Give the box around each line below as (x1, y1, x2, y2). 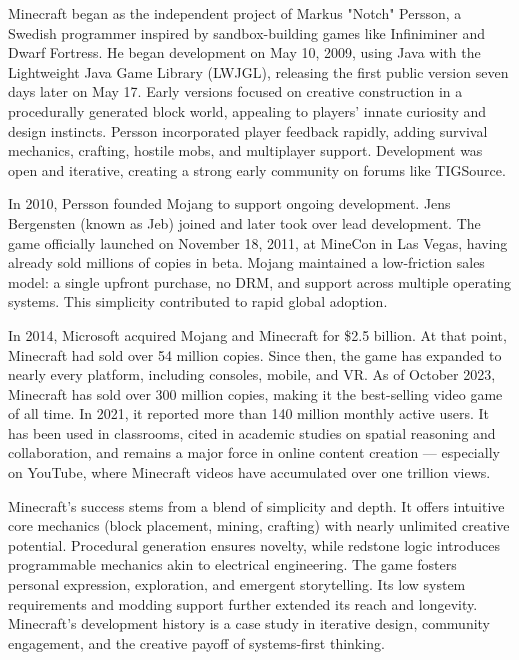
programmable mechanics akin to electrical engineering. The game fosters (8, 554, 457, 575)
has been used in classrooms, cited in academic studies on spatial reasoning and (8, 422, 496, 443)
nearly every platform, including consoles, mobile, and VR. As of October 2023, (8, 364, 496, 385)
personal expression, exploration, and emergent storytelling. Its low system (8, 574, 466, 595)
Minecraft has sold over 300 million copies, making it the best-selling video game (8, 383, 503, 404)
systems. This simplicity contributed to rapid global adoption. (8, 291, 388, 312)
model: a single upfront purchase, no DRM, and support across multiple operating (8, 271, 512, 292)
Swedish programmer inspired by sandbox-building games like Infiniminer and (8, 22, 485, 43)
